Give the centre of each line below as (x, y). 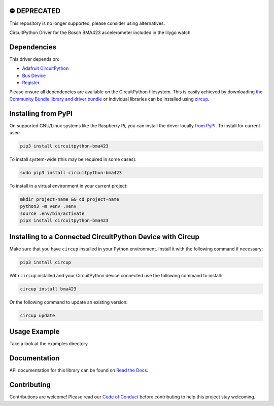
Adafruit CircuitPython (45, 68)
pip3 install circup (45, 262)
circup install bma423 (48, 289)
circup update (38, 315)
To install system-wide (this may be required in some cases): (73, 159)
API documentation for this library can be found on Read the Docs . (79, 370)
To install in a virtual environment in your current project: (68, 186)
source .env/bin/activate (52, 213)
